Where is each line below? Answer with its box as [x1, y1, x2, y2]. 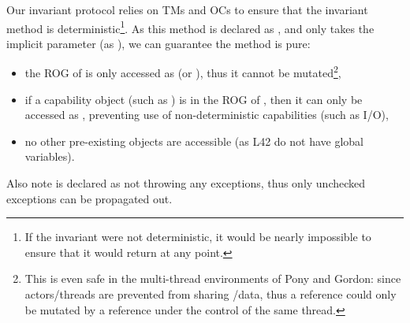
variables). [24, 148, 75, 165]
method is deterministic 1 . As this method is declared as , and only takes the [6, 17, 375, 36]
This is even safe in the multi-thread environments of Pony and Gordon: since [24, 270, 401, 287]
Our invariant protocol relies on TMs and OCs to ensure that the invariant [6, 2, 368, 17]
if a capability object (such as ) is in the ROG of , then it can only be [24, 91, 363, 107]
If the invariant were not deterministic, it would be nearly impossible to [24, 228, 371, 245]
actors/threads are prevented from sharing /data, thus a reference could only [24, 286, 397, 303]
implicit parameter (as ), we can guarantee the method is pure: [6, 35, 311, 51]
